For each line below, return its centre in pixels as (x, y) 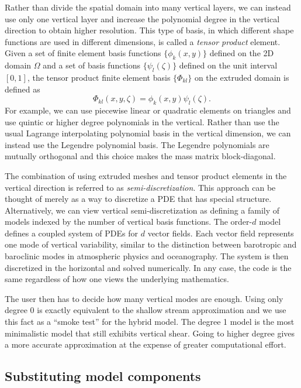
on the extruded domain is (242, 77)
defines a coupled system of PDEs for (72, 233)
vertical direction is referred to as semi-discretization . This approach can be (140, 187)
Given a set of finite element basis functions (83, 53)
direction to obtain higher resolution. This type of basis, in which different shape (149, 30)
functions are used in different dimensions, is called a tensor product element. (143, 41)
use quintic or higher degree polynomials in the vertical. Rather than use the (142, 121)
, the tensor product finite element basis (99, 77)
